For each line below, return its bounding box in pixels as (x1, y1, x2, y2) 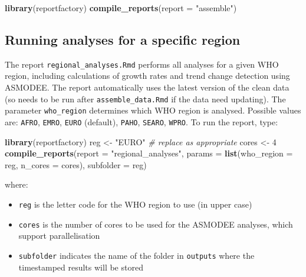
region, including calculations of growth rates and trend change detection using (5, 69, 290, 82)
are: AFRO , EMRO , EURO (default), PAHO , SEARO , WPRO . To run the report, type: (5, 115, 278, 128)
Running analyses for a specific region (5, 30, 241, 48)
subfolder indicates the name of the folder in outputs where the (18, 249, 255, 261)
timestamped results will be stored (18, 261, 143, 273)
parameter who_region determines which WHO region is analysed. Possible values (5, 104, 301, 116)
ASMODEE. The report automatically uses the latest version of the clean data (5, 81, 289, 94)
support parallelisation (18, 229, 100, 242)
